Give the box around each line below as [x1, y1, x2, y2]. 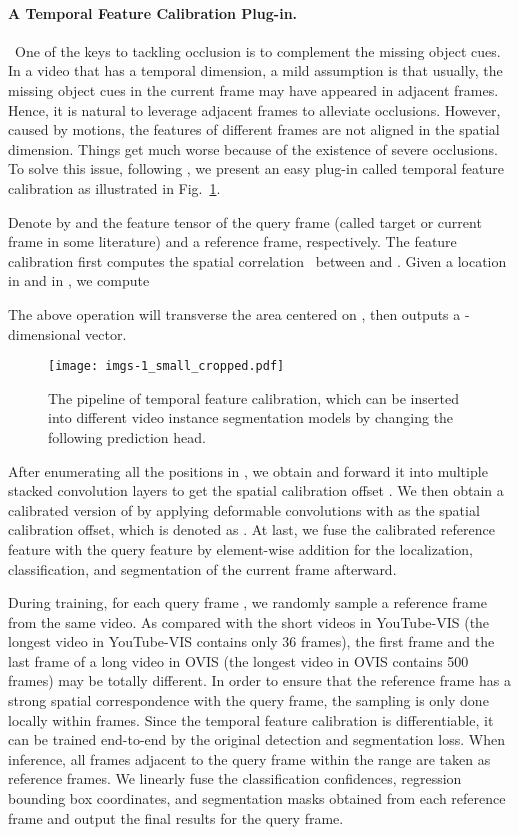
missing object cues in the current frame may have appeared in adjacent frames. [8, 79, 499, 100]
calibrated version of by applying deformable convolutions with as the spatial [8, 499, 480, 520]
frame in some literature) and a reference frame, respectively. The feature [8, 231, 457, 252]
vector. [85, 323, 127, 344]
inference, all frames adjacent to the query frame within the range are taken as [8, 748, 491, 769]
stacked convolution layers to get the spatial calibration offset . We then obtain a [8, 480, 504, 501]
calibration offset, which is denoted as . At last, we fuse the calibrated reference [8, 519, 495, 540]
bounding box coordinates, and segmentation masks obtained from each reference [8, 788, 506, 809]
